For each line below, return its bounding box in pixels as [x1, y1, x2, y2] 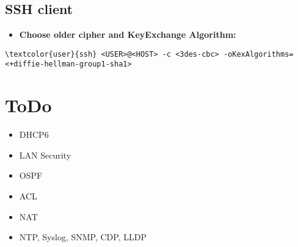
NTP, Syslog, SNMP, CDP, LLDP [19, 231, 147, 243]
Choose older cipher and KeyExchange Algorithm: [19, 28, 236, 41]
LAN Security [19, 148, 71, 161]
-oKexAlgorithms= [223, 49, 294, 59]
